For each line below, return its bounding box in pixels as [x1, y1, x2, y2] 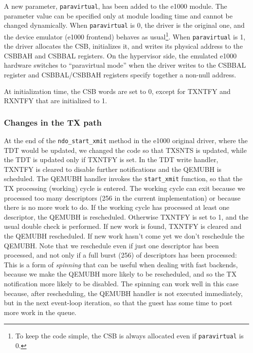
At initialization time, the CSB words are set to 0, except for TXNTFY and [4, 86, 231, 96]
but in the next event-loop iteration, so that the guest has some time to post [4, 297, 233, 308]
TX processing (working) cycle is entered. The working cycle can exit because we [4, 183, 245, 193]
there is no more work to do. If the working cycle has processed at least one [4, 202, 230, 212]
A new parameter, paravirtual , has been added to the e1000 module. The [4, 1, 227, 11]
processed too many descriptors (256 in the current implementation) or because [4, 192, 241, 203]
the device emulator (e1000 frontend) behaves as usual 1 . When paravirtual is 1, [4, 30, 246, 41]
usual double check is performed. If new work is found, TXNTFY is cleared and [4, 221, 242, 231]
